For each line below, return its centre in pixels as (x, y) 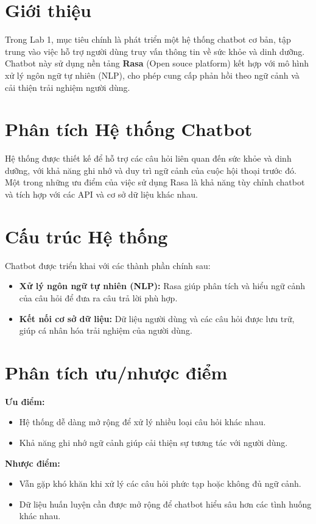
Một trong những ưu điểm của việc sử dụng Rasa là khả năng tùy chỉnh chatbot (155, 182)
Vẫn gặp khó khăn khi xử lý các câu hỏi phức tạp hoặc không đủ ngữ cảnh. (160, 483)
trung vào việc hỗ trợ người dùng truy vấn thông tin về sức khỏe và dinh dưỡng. (155, 51)
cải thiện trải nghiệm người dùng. (68, 87)
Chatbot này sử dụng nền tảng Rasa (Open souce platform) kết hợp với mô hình (157, 63)
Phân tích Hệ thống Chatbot (129, 129)
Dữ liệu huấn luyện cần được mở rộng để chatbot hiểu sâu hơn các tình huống (165, 504)
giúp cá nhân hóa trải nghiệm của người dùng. (106, 330)
